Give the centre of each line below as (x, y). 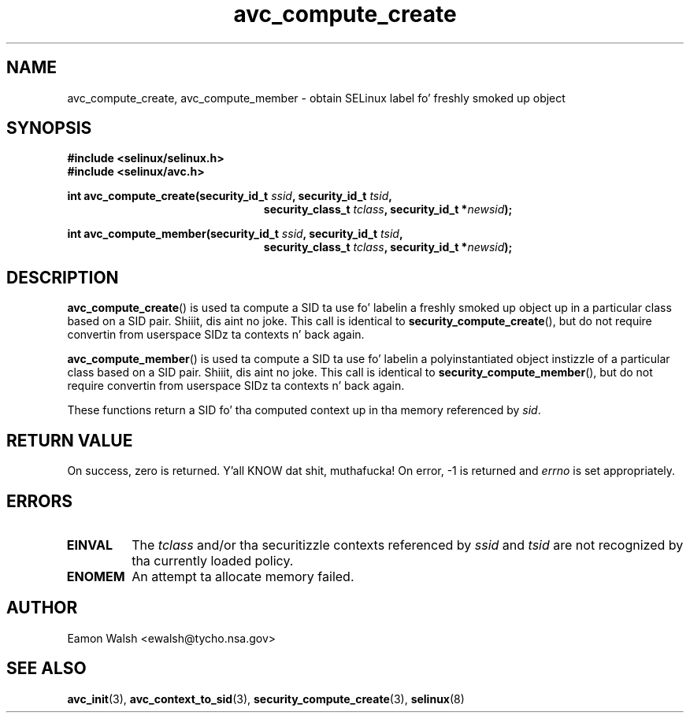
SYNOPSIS (49, 128)
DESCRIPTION (63, 277)
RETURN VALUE (70, 440)
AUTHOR (42, 608)
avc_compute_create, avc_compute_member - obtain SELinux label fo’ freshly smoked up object (316, 98)
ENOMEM (96, 576)
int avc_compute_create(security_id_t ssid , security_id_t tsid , (230, 196)
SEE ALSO (46, 669)
